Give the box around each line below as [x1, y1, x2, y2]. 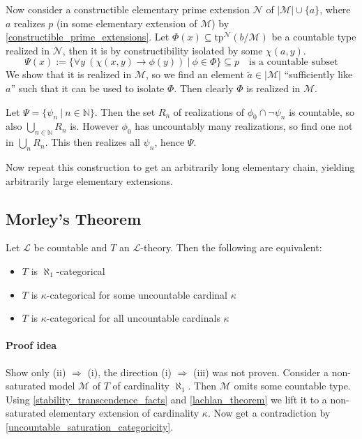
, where [319, 2, 351, 16]
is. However [70, 119, 119, 133]
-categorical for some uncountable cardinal [46, 287, 227, 302]
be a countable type [271, 29, 356, 44]
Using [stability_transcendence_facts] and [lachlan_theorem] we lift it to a [6, 392, 327, 406]
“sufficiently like [284, 67, 353, 82]
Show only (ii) [6, 364, 66, 379]
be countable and [33, 240, 107, 255]
